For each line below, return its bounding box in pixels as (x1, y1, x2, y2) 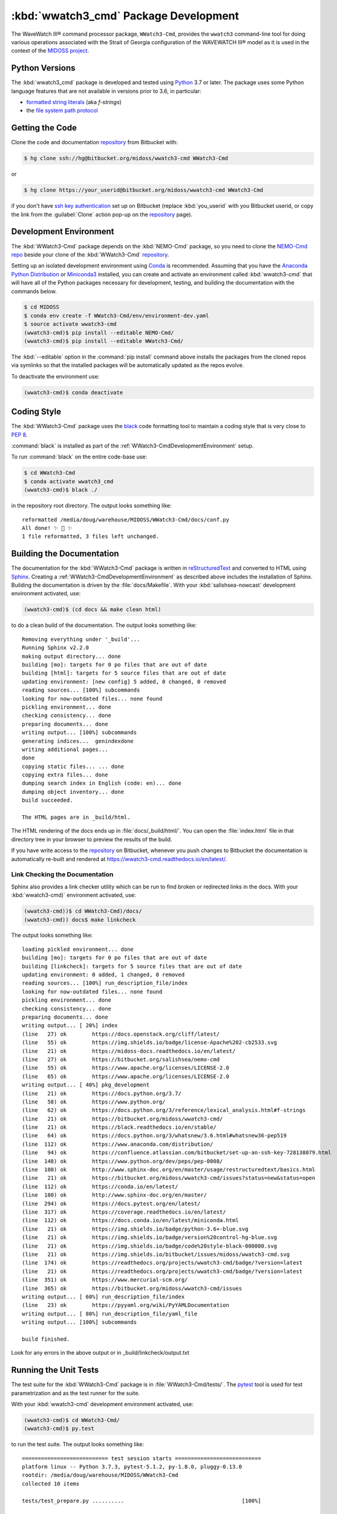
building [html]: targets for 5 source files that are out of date (22, 670, 226, 676)
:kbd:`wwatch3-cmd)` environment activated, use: (11, 891, 136, 899)
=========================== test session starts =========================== (22, 1455, 261, 1462)
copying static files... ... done (22, 763, 124, 770)
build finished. (22, 1335, 70, 1343)
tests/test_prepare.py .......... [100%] (22, 1497, 261, 1504)
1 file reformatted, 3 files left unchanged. (22, 533, 160, 540)
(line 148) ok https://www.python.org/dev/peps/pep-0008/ (22, 1157, 223, 1165)
